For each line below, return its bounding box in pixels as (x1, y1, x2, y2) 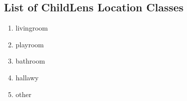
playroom (15, 39, 44, 49)
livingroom (15, 23, 48, 33)
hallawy (15, 72, 39, 82)
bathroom (15, 56, 45, 66)
